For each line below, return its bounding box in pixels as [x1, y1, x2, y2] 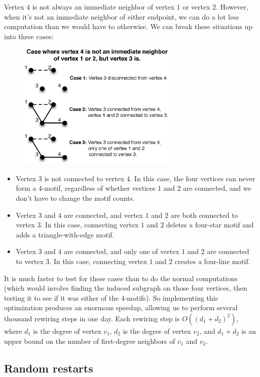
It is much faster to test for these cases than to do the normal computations [4, 273, 238, 283]
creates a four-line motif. [175, 256, 250, 266]
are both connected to [170, 209, 238, 220]
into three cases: [4, 31, 54, 41]
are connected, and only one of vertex [64, 246, 180, 257]
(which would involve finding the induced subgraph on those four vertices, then [4, 283, 247, 293]
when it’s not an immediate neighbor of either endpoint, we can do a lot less [4, 11, 239, 22]
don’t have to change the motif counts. [16, 193, 135, 203]
